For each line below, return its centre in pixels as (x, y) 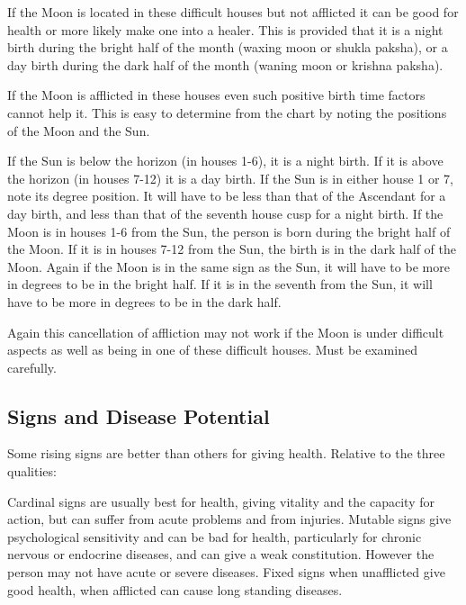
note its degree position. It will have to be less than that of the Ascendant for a (227, 196)
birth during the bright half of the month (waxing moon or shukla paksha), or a (228, 47)
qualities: (32, 471)
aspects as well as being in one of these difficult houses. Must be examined (212, 350)
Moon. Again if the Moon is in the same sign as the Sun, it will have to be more (229, 266)
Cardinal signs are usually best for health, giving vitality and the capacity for (221, 501)
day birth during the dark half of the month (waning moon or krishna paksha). (225, 64)
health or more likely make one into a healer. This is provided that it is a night (225, 29)
